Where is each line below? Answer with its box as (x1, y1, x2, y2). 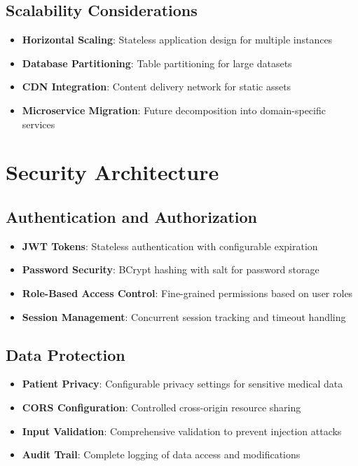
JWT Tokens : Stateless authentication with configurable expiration (22, 238, 318, 253)
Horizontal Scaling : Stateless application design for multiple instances (22, 32, 333, 47)
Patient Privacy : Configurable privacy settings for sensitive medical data (22, 376, 343, 391)
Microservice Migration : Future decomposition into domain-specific (22, 102, 326, 117)
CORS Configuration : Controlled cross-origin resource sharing (22, 399, 301, 414)
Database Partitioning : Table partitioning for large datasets (22, 55, 292, 70)
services (22, 116, 55, 131)
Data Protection (6, 343, 125, 365)
